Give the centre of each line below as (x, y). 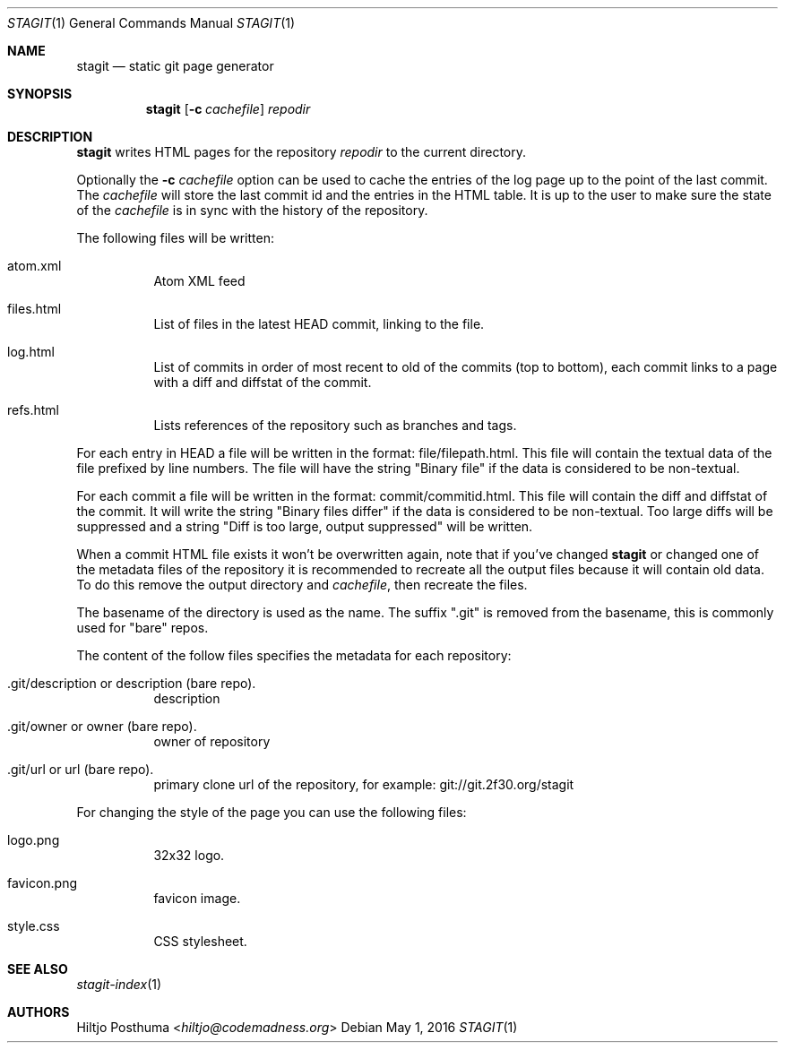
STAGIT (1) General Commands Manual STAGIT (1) (151, 23)
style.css (34, 926)
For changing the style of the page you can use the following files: (272, 812)
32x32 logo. (189, 855)
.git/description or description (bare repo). (132, 683)
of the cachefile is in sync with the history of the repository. (252, 210)
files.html (35, 309)
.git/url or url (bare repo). (81, 769)
